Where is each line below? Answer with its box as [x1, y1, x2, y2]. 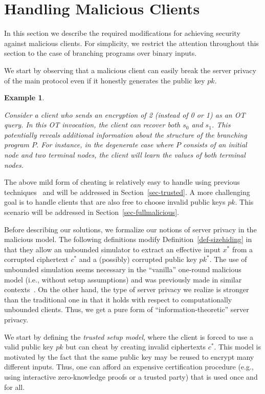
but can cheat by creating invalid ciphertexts [65, 341, 206, 352]
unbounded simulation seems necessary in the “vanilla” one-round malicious [4, 264, 241, 274]
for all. [4, 381, 25, 392]
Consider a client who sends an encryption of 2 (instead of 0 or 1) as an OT [4, 109, 246, 120]
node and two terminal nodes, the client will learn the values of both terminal [4, 149, 246, 160]
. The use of [209, 254, 247, 265]
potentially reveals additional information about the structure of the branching [4, 129, 247, 140]
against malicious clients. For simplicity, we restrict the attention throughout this [4, 37, 259, 48]
